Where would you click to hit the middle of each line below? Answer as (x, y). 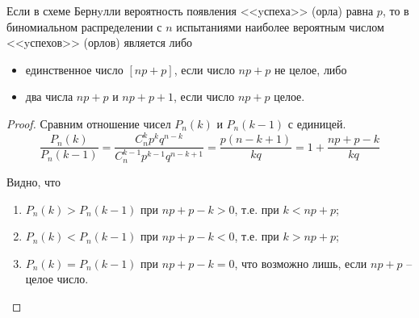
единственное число (74, 69)
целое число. (57, 279)
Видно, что (34, 181)
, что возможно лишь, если (301, 263)
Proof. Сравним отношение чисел (89, 123)
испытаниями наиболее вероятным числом (280, 26)
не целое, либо (310, 69)
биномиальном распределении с (84, 26)
